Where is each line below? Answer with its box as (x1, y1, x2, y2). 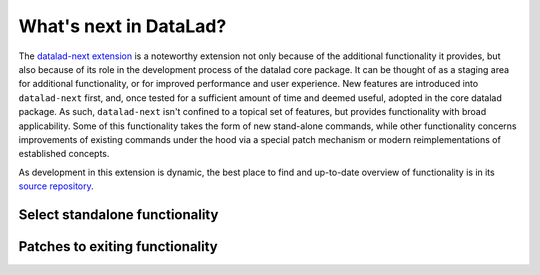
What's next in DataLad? (18, 15, 227, 37)
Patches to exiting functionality (18, 238, 219, 255)
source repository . (18, 180, 94, 192)
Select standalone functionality (18, 206, 219, 223)
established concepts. (18, 148, 110, 160)
